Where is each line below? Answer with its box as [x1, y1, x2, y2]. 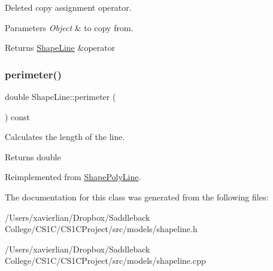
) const [5, 110, 31, 123]
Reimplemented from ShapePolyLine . [5, 170, 141, 183]
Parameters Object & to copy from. [5, 21, 134, 34]
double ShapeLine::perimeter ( [5, 90, 116, 102]
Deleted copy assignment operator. [5, 1, 132, 13]
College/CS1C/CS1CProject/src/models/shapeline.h [5, 223, 198, 235]
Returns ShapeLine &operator [5, 41, 116, 54]
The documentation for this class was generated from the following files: [5, 190, 269, 203]
